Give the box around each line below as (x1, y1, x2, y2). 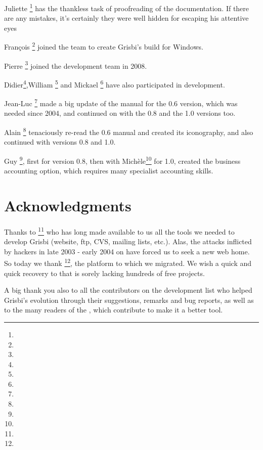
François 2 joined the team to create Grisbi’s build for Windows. (4, 40, 203, 52)
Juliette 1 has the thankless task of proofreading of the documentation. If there (4, 2, 249, 13)
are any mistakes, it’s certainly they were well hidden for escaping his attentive (4, 13, 249, 23)
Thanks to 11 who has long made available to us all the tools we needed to (4, 224, 235, 237)
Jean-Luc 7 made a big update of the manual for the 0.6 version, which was (4, 97, 238, 108)
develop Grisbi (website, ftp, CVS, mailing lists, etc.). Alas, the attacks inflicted (4, 236, 252, 247)
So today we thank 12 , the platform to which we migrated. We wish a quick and (4, 256, 252, 268)
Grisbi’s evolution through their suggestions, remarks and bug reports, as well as (4, 294, 254, 305)
